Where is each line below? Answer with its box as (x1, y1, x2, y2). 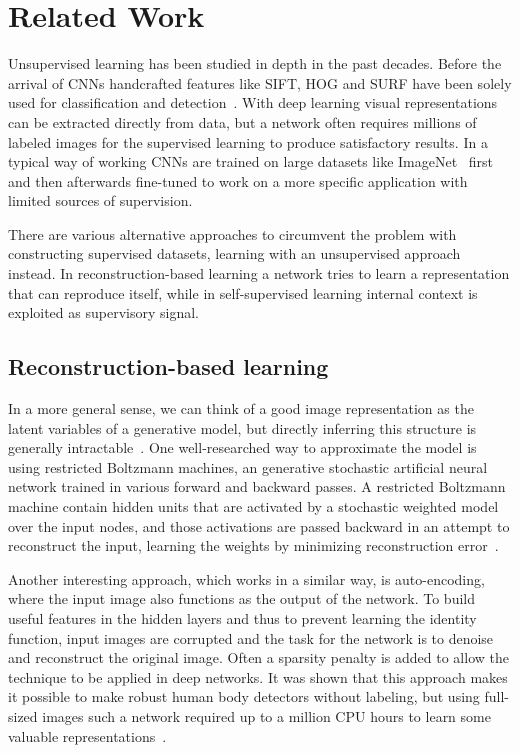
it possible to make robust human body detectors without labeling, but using (8, 686, 480, 707)
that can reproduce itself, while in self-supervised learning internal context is (8, 282, 478, 303)
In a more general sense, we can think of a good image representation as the (8, 398, 474, 419)
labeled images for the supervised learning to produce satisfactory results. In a (8, 131, 488, 152)
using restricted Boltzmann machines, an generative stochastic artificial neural (8, 456, 488, 477)
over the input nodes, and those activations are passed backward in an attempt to (8, 515, 510, 536)
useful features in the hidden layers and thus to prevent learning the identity (8, 607, 477, 628)
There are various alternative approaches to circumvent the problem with (8, 223, 457, 244)
